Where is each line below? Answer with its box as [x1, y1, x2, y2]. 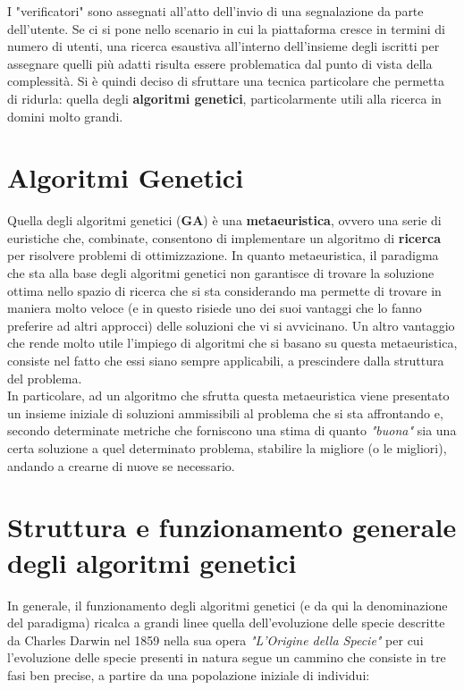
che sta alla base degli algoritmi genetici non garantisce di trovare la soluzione [7, 264, 434, 282]
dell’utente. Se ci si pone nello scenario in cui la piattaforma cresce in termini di [7, 19, 445, 38]
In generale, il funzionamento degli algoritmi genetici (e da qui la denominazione [7, 595, 448, 614]
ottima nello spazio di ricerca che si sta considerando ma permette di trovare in [7, 281, 442, 299]
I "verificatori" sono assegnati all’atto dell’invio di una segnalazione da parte [7, 2, 424, 20]
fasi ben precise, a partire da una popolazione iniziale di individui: [7, 665, 370, 684]
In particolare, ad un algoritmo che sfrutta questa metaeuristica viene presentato [7, 386, 450, 405]
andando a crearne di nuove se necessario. [7, 456, 235, 475]
